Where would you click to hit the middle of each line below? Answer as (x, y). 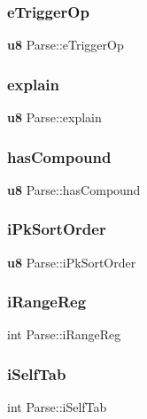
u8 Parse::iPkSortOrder (72, 262)
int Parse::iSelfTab (57, 407)
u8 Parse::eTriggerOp (66, 45)
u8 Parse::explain (54, 117)
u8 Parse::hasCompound (74, 189)
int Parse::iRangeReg (64, 334)
